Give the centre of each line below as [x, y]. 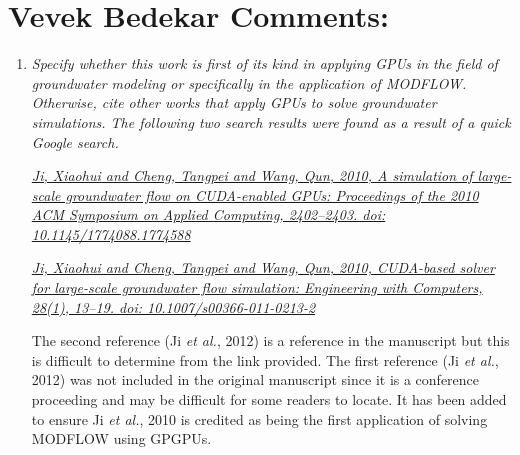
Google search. [75, 141]
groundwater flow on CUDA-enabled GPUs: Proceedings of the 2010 [272, 194]
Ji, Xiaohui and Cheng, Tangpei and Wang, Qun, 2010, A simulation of [252, 175]
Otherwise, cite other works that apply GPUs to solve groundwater [234, 102]
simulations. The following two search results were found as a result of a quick [271, 121]
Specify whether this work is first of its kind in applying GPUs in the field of [264, 63]
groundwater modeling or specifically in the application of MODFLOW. [249, 82]
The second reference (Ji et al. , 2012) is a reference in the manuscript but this [270, 340]
